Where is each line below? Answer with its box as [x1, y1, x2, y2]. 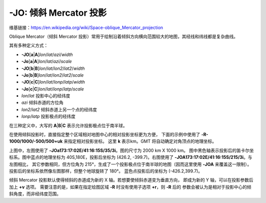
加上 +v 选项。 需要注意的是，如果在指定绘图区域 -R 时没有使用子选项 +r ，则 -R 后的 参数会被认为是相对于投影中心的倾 [9, 184, 252, 190]
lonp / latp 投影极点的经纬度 [21, 114, 76, 119]
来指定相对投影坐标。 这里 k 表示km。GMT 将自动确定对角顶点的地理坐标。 [64, 138, 217, 145]
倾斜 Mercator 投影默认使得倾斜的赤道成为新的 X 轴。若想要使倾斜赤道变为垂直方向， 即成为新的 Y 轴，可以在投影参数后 [9, 177, 254, 183]
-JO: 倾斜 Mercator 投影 [9, 7, 107, 18]
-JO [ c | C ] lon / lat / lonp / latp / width [21, 79, 85, 85]
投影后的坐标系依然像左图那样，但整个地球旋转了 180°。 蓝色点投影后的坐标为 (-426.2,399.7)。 [9, 168, 203, 174]
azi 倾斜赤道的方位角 [21, 100, 64, 106]
